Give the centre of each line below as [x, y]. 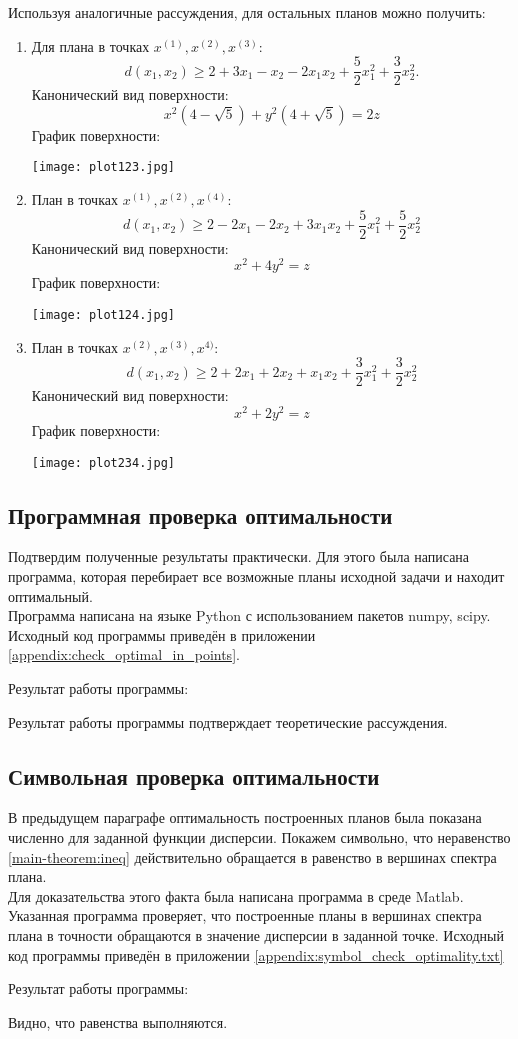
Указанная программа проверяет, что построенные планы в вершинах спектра [245, 915]
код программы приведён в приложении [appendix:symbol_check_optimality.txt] [256, 954]
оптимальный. [50, 595]
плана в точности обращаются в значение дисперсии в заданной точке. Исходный [256, 934]
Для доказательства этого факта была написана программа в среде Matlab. [236, 895]
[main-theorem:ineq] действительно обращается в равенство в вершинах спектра [252, 856]
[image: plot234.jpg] [103, 462]
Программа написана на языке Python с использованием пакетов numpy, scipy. [249, 615]
